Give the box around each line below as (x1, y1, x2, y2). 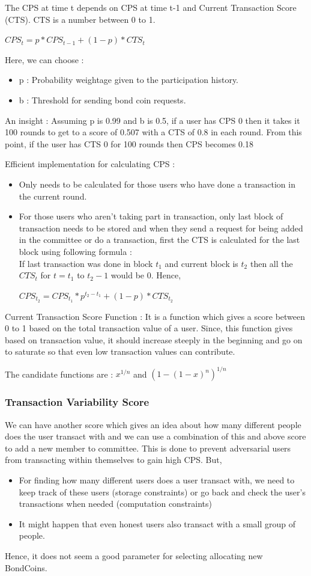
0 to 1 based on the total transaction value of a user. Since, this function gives (5, 322, 293, 334)
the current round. (19, 189, 87, 202)
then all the (250, 257, 293, 269)
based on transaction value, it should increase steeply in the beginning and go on (5, 333, 303, 346)
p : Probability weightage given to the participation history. (19, 73, 239, 86)
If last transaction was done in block (19, 257, 153, 269)
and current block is (165, 257, 238, 269)
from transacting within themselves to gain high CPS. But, (5, 453, 222, 466)
